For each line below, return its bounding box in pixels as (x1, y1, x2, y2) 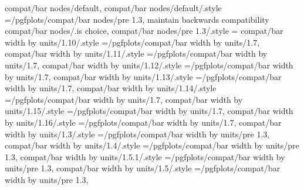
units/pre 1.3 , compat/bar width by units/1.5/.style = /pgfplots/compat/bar (5, 162, 281, 174)
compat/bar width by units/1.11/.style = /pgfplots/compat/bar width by (5, 47, 268, 60)
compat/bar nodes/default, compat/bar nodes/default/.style (5, 2, 222, 13)
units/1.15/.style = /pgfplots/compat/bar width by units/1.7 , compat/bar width (5, 105, 293, 117)
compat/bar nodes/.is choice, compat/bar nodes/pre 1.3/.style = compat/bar (5, 25, 283, 37)
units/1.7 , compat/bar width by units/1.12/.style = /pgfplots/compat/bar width (5, 58, 293, 71)
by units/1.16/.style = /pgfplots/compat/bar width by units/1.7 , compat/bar (5, 116, 282, 128)
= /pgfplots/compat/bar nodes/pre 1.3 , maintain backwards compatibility (5, 13, 269, 25)
